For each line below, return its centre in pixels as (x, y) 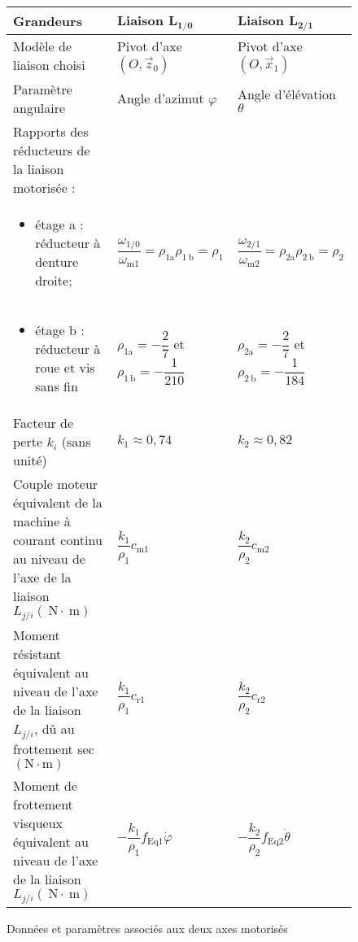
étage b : (60, 329)
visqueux (38, 822)
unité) (30, 460)
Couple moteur (56, 483)
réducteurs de (52, 150)
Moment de (46, 785)
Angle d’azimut (160, 98)
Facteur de (44, 422)
